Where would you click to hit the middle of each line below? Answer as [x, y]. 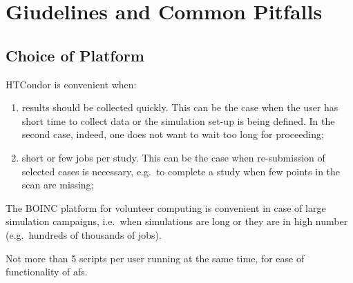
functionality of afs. [47, 272]
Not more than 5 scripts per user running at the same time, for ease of [155, 258]
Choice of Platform [75, 55]
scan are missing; [58, 185]
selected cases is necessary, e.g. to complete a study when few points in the [181, 171]
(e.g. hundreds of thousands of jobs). [84, 234]
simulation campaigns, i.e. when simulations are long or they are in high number [177, 221]
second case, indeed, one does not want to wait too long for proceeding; [173, 134]
